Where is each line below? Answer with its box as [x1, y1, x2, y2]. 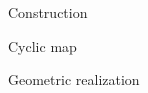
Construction [8, 2, 88, 22]
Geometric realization [8, 69, 140, 90]
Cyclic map [8, 35, 77, 56]
